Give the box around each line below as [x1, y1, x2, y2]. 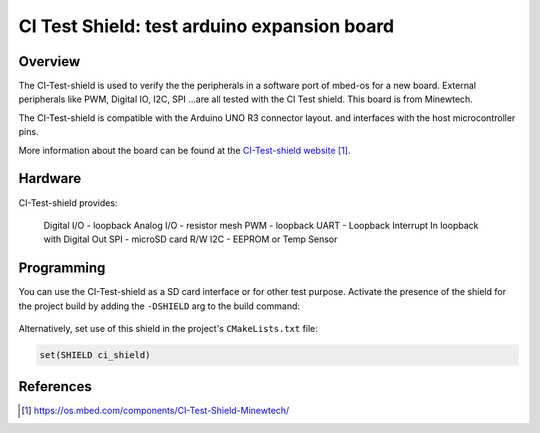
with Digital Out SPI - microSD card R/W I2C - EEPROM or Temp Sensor [43, 233, 338, 245]
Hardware [18, 170, 82, 187]
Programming [18, 260, 106, 277]
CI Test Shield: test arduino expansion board [18, 15, 395, 37]
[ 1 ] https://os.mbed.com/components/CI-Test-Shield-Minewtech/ [21, 405, 290, 417]
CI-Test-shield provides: [18, 196, 118, 209]
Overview [18, 53, 81, 70]
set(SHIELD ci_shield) [39, 349, 151, 360]
